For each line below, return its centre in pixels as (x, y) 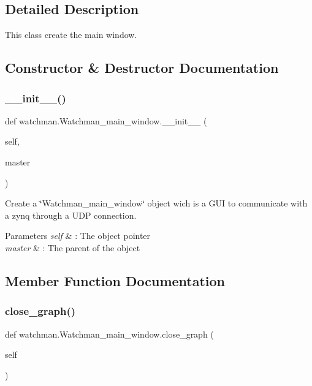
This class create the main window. (71, 35)
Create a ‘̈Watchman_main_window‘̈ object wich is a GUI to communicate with (156, 203)
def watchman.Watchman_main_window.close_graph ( (109, 334)
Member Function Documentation (115, 280)
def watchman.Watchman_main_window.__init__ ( (106, 120)
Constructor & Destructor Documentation (142, 68)
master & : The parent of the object (73, 247)
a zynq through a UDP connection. (71, 215)
